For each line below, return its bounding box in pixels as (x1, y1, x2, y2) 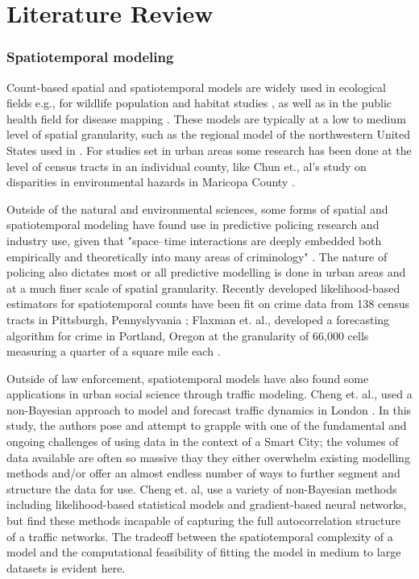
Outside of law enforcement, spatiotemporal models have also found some (6, 369, 369, 386)
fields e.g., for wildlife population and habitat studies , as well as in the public (6, 94, 392, 111)
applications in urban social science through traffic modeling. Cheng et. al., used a (6, 385, 413, 402)
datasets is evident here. (6, 559, 126, 576)
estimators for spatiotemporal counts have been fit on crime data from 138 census (6, 295, 409, 312)
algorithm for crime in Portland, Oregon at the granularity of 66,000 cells (6, 327, 369, 344)
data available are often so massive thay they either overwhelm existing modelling (6, 448, 410, 465)
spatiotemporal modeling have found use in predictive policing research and (6, 216, 380, 233)
